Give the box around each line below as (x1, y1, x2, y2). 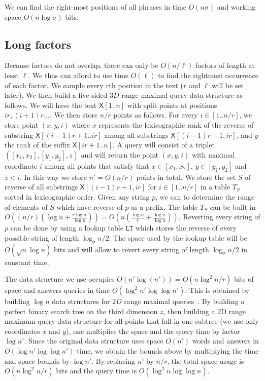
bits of (234, 274, 254, 284)
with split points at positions (127, 99, 217, 110)
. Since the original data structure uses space (24, 335, 163, 346)
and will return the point (81, 149, 158, 160)
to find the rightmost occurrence (158, 69, 258, 80)
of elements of (5, 201, 48, 212)
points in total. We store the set (136, 171, 236, 182)
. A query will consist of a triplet (113, 139, 215, 150)
